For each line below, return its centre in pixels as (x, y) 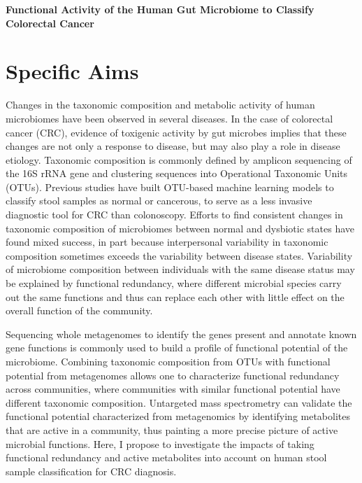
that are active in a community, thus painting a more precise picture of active (172, 429)
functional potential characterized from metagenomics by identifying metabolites (178, 416)
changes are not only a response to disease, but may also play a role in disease (173, 146)
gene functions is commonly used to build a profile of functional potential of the (177, 348)
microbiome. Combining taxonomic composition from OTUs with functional (168, 361)
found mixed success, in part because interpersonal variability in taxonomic (167, 242)
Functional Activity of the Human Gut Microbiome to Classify (160, 9)
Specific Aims (72, 71)
